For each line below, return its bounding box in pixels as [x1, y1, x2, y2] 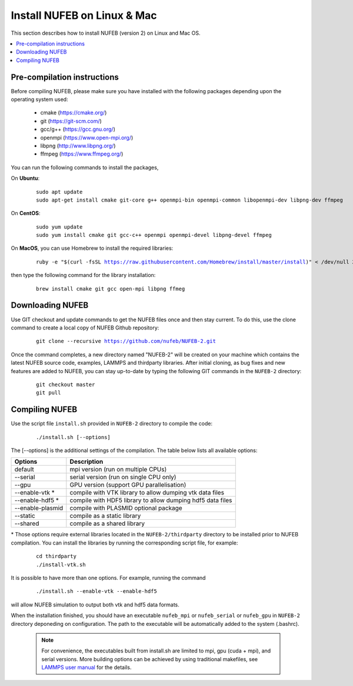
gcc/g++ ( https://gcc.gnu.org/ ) [40, 126, 116, 133]
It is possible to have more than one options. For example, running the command [11, 574, 206, 581]
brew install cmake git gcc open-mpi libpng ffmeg [36, 285, 185, 292]
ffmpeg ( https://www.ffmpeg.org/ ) [40, 150, 124, 157]
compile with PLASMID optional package [69, 504, 182, 512]
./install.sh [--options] [36, 434, 111, 440]
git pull [36, 390, 61, 396]
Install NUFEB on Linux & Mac [11, 9, 157, 22]
